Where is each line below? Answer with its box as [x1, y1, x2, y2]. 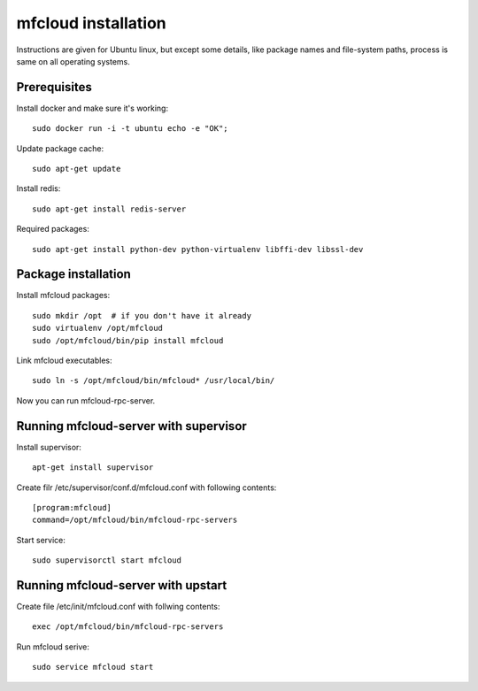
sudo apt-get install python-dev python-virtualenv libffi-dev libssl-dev [32, 244, 364, 254]
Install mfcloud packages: [16, 290, 111, 301]
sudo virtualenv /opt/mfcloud [32, 323, 164, 334]
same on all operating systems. [16, 56, 130, 66]
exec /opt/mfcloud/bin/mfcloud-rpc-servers [32, 622, 224, 632]
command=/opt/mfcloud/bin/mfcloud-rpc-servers [32, 515, 238, 526]
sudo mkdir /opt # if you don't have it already [32, 311, 252, 320]
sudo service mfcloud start [32, 662, 154, 672]
